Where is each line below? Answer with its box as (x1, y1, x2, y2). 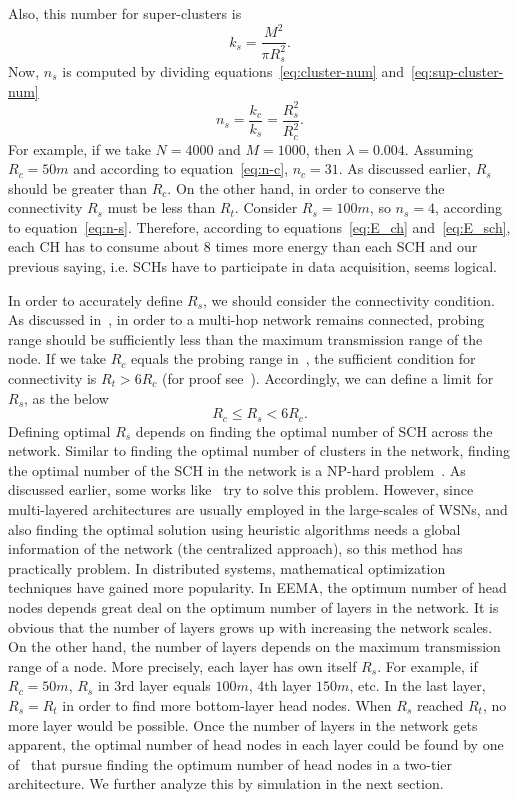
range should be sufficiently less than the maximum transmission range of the (8, 328, 483, 349)
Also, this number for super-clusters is (8, 3, 242, 23)
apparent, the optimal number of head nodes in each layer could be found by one (8, 734, 504, 755)
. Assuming (404, 138, 474, 159)
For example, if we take (8, 138, 151, 159)
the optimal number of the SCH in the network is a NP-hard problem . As (8, 459, 466, 480)
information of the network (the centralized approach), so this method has (8, 538, 463, 559)
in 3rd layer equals (97, 675, 211, 696)
